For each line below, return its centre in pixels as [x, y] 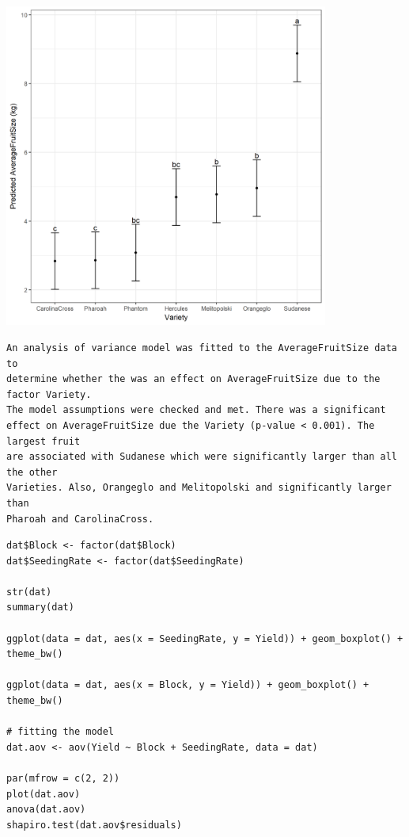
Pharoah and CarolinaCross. [80, 519]
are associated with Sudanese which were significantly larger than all [202, 457]
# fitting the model [61, 732]
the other [32, 472]
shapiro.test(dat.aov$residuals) [94, 825]
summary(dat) [40, 608]
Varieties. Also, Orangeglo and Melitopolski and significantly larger [199, 488]
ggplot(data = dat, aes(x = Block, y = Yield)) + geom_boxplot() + [188, 685]
